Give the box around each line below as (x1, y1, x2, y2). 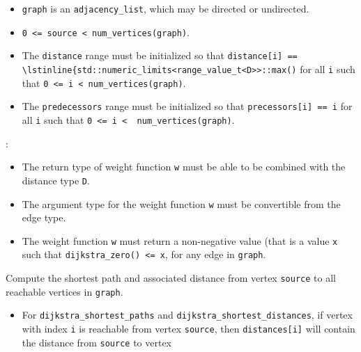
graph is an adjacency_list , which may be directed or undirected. (22, 1, 309, 15)
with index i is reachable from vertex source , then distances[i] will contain (22, 321, 355, 336)
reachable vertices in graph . (6, 284, 123, 298)
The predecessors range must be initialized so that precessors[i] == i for (22, 99, 353, 113)
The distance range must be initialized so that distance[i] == (22, 48, 298, 63)
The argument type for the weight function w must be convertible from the (22, 196, 341, 211)
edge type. (22, 210, 66, 225)
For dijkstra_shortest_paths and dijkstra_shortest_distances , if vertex (22, 307, 353, 322)
